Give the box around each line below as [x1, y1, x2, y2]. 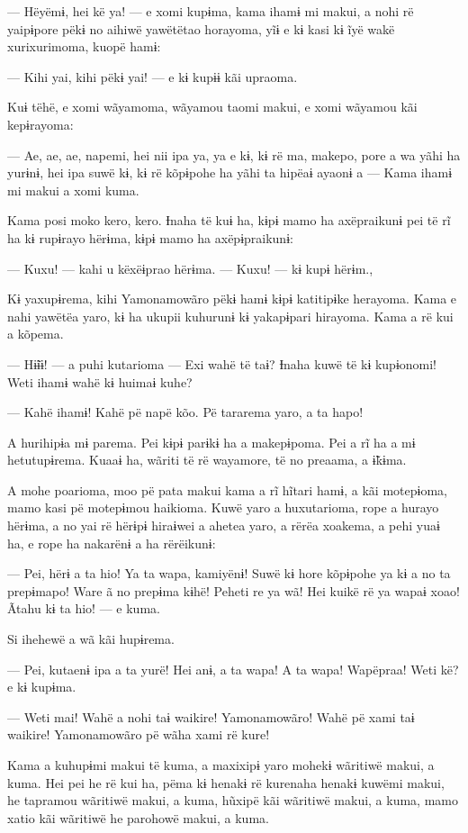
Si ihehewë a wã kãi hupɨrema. [7, 629, 175, 648]
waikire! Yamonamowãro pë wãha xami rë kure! [7, 725, 270, 744]
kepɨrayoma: [7, 114, 74, 133]
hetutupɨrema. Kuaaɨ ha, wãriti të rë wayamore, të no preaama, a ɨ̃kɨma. [7, 450, 407, 469]
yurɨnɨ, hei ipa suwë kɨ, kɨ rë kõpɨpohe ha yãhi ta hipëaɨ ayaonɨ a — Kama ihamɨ [7, 163, 453, 182]
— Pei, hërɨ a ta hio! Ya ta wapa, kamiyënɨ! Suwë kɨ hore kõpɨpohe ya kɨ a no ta [7, 564, 451, 583]
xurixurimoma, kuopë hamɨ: [7, 37, 161, 56]
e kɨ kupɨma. [7, 677, 76, 696]
